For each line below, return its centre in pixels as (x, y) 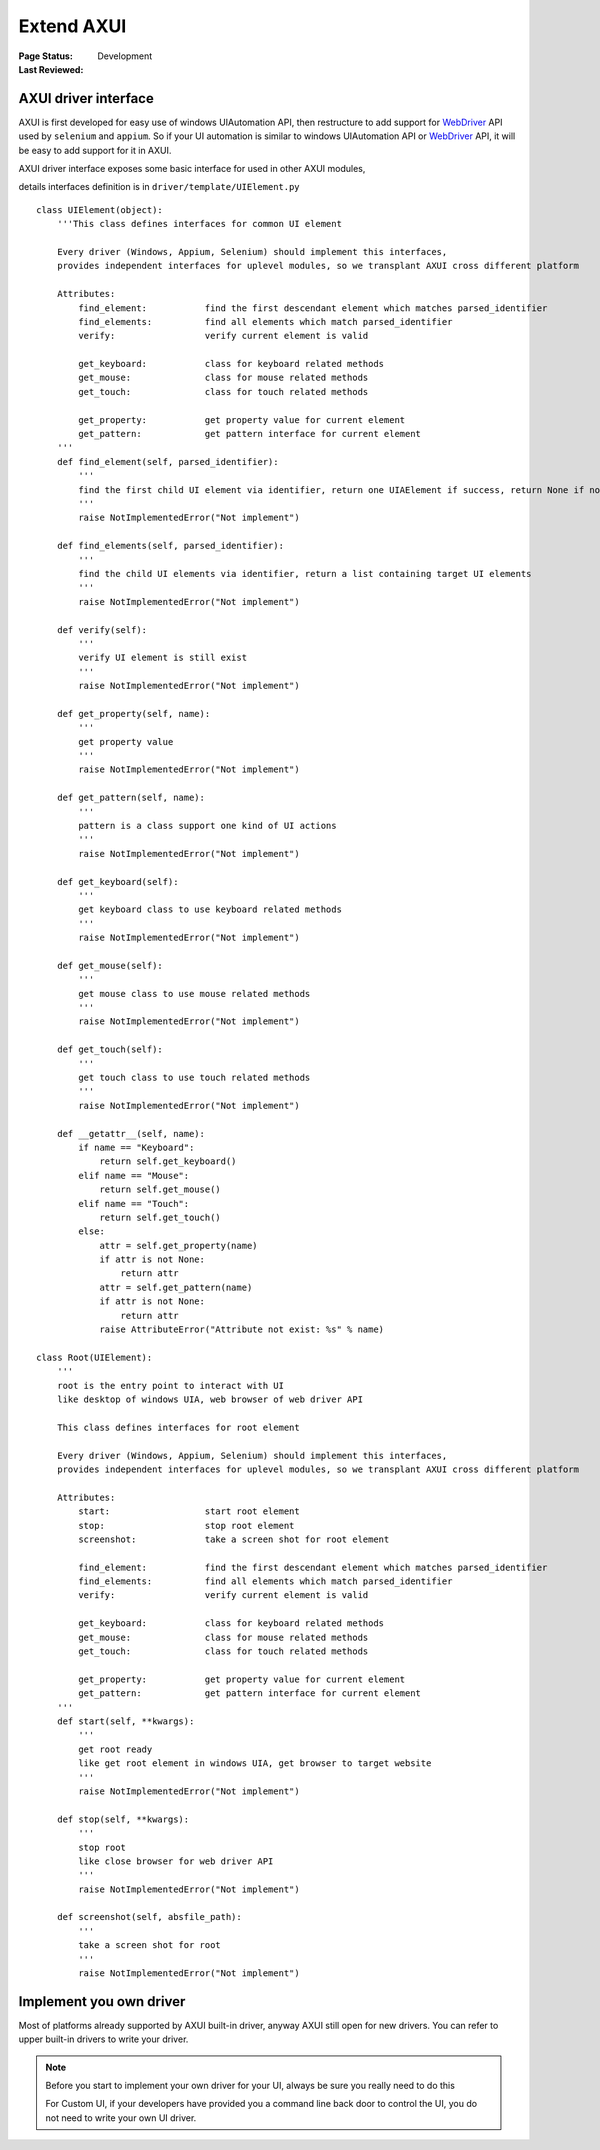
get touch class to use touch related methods (194, 1078)
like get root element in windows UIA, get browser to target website (255, 1763)
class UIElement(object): (100, 209)
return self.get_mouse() (160, 1189)
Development (125, 56)
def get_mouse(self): (110, 965)
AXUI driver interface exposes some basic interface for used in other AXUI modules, (192, 169)
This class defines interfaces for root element (178, 1427)
